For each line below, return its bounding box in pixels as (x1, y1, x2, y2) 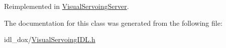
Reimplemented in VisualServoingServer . (4, 1, 129, 11)
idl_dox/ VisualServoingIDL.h (4, 34, 95, 45)
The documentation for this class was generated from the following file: (4, 17, 222, 28)
